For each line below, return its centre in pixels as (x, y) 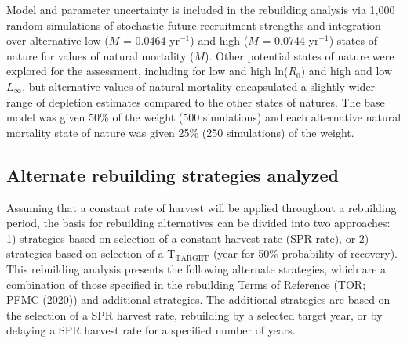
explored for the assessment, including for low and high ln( (147, 71)
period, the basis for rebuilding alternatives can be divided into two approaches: (198, 223)
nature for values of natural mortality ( (100, 55)
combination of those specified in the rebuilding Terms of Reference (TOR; (186, 284)
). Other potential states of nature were (300, 55)
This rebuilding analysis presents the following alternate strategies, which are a (196, 268)
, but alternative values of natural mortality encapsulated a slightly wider (199, 86)
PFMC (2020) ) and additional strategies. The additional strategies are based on (198, 300)
